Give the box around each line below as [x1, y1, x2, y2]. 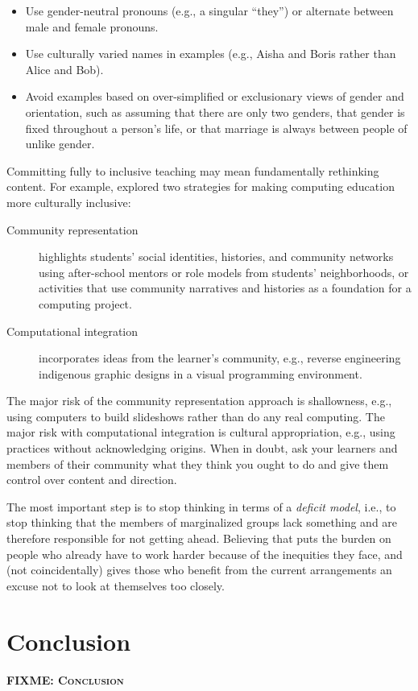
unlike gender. [25, 135, 95, 152]
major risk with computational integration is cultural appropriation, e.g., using [6, 424, 395, 441]
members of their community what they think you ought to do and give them [6, 455, 389, 472]
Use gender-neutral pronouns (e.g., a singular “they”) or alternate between [25, 2, 394, 19]
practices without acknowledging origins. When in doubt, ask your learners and [6, 440, 398, 457]
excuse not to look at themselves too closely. [6, 577, 225, 594]
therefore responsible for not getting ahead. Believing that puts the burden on [6, 530, 391, 547]
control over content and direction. [6, 471, 177, 488]
